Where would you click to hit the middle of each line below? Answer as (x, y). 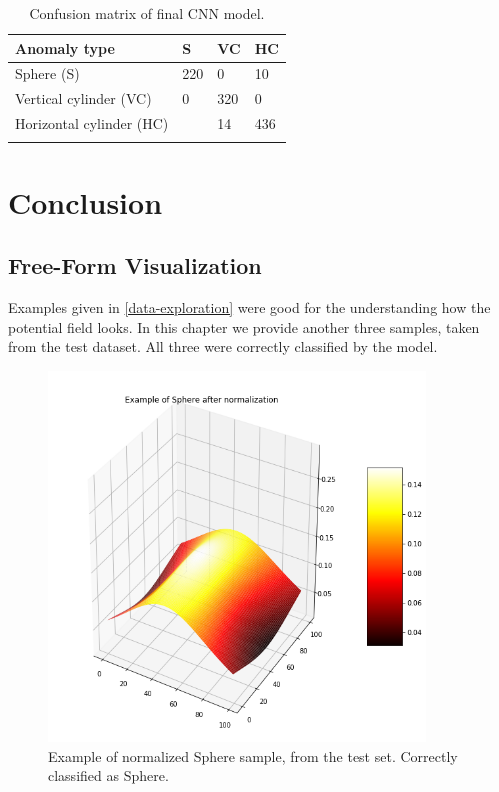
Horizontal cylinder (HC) (92, 123)
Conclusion (85, 201)
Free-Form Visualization (135, 265)
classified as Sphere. (108, 775)
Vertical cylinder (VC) (83, 98)
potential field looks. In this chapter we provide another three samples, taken (244, 326)
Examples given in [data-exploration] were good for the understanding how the (249, 307)
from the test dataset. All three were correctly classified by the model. (223, 346)
